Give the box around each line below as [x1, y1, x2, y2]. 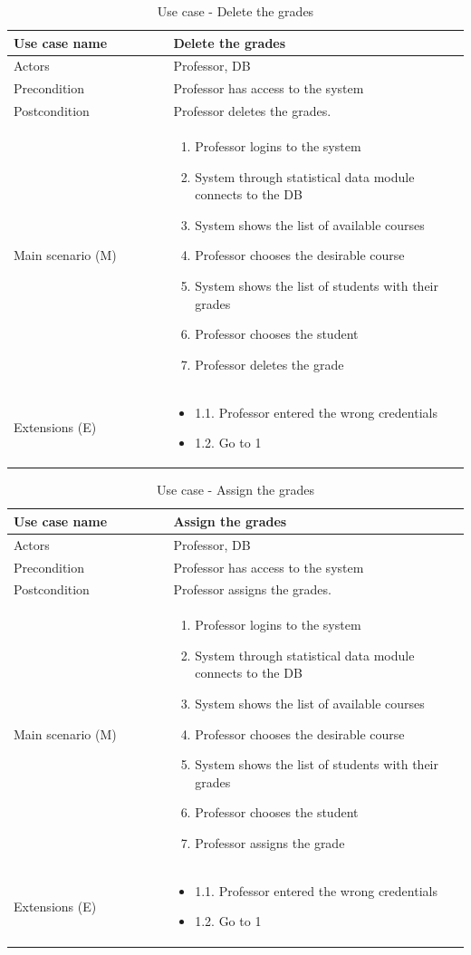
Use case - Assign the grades [157, 480, 314, 499]
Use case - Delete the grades [157, 2, 314, 20]
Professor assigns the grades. [173, 580, 332, 599]
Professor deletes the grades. [173, 101, 332, 121]
